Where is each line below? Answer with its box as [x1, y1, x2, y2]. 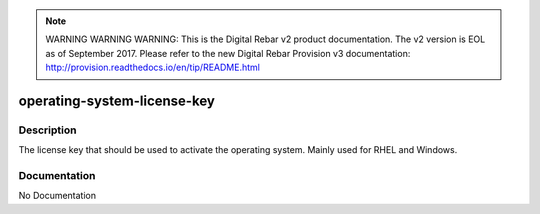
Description [18, 123, 77, 137]
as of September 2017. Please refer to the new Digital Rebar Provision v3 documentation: [45, 47, 411, 59]
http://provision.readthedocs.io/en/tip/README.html [45, 61, 260, 74]
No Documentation [18, 190, 97, 202]
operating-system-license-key [18, 92, 215, 109]
